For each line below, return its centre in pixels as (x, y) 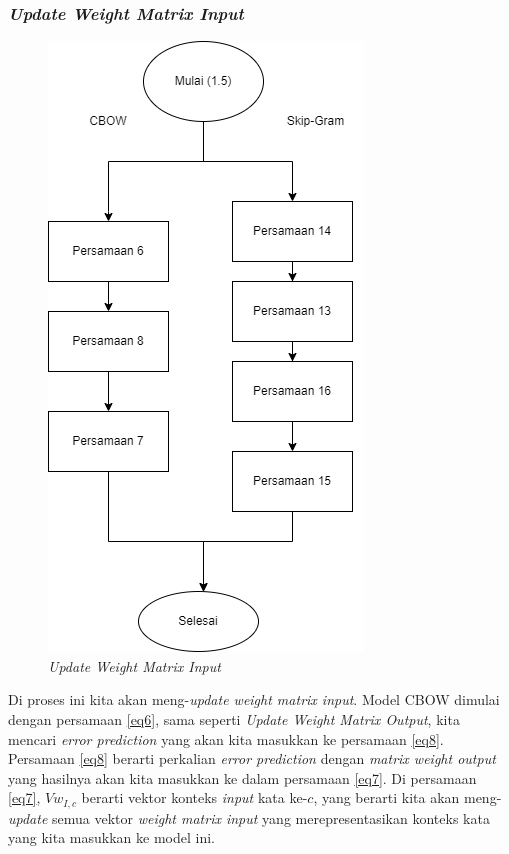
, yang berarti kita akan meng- (407, 797)
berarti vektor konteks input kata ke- (194, 797)
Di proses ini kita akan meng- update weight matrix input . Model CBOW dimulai (254, 699)
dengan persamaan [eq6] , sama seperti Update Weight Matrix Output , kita (234, 719)
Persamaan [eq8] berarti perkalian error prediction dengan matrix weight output (252, 758)
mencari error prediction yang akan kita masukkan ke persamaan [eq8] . (226, 738)
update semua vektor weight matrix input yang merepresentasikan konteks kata (249, 817)
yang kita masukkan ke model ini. (111, 837)
